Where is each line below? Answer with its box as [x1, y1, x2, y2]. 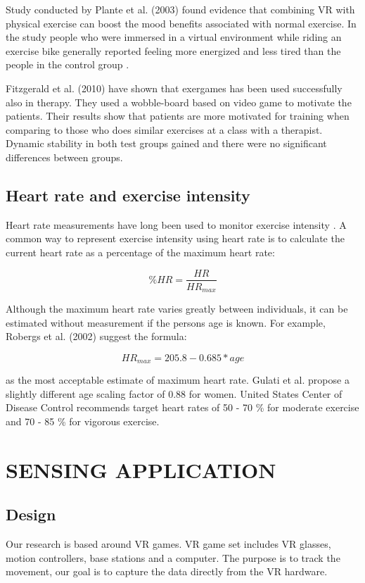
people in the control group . [6, 57, 129, 72]
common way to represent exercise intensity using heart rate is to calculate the [6, 231, 345, 246]
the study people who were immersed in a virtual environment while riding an [6, 30, 342, 44]
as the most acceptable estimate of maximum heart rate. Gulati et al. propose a [6, 372, 350, 387]
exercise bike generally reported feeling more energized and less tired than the [6, 43, 341, 58]
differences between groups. [6, 149, 123, 164]
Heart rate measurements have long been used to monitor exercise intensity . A [6, 217, 347, 232]
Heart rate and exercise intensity [6, 184, 250, 206]
